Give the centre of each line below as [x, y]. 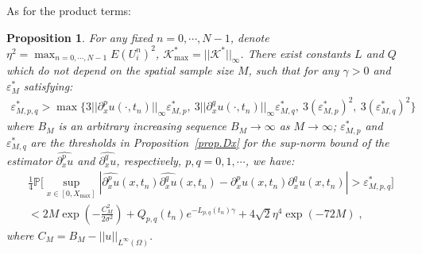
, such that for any [294, 70]
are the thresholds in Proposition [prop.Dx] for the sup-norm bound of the [210, 142]
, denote [250, 37]
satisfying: [48, 86]
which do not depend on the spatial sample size [120, 70]
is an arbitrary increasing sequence [142, 126]
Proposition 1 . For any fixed [79, 37]
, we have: [270, 160]
